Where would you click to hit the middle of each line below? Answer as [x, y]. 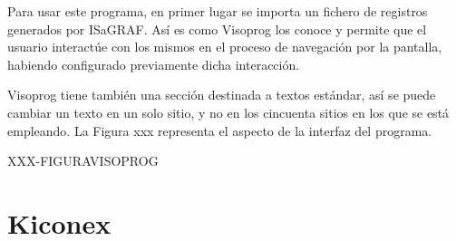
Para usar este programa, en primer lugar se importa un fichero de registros [218, 11]
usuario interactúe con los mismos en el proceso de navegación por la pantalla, [225, 47]
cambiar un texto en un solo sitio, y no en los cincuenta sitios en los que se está [228, 112]
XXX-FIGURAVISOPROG [83, 161]
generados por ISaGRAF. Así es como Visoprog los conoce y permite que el [217, 29]
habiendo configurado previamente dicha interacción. [154, 64]
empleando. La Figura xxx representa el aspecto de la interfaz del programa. [220, 130]
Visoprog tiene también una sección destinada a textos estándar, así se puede [222, 95]
